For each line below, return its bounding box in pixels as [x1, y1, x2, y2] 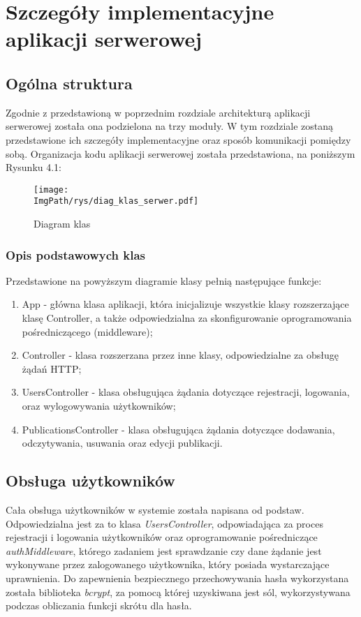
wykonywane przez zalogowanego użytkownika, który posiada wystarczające [6, 557, 330, 572]
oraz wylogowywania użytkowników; [22, 399, 176, 413]
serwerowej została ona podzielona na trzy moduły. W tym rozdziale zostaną [6, 119, 334, 133]
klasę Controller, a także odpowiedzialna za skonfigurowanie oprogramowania [22, 311, 352, 325]
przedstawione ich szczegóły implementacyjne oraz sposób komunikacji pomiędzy [6, 132, 351, 147]
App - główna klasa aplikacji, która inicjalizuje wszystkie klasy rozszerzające [22, 297, 349, 311]
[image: [34, 184, 69, 195]
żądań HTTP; [22, 361, 82, 376]
